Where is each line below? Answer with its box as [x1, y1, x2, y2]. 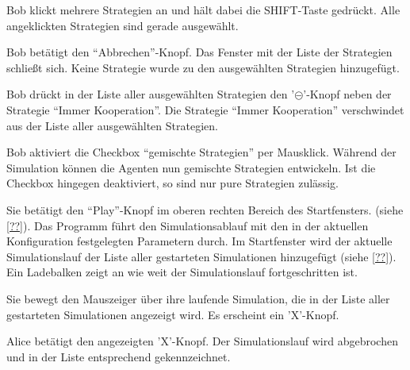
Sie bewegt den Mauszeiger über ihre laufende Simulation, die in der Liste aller [6, 290, 390, 306]
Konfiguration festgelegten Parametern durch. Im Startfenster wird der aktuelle [6, 233, 393, 249]
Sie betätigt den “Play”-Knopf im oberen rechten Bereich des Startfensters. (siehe [6, 201, 404, 218]
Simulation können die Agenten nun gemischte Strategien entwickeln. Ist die [6, 159, 376, 175]
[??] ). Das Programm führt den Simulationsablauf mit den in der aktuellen [6, 217, 369, 233]
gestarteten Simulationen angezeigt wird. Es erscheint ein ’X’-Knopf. [6, 306, 339, 322]
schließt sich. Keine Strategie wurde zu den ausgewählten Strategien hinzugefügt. [6, 59, 400, 75]
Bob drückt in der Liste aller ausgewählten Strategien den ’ [6, 86, 295, 102]
